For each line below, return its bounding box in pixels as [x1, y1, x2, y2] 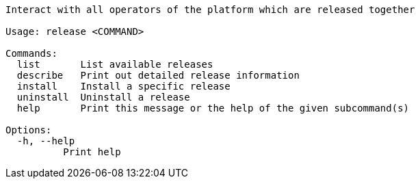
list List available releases [16, 59, 213, 70]
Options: [5, 124, 52, 135]
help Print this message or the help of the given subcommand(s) [16, 103, 410, 114]
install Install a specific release [16, 81, 231, 92]
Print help [63, 146, 121, 157]
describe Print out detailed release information [16, 70, 300, 81]
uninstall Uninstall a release [16, 92, 190, 103]
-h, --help [16, 135, 75, 146]
